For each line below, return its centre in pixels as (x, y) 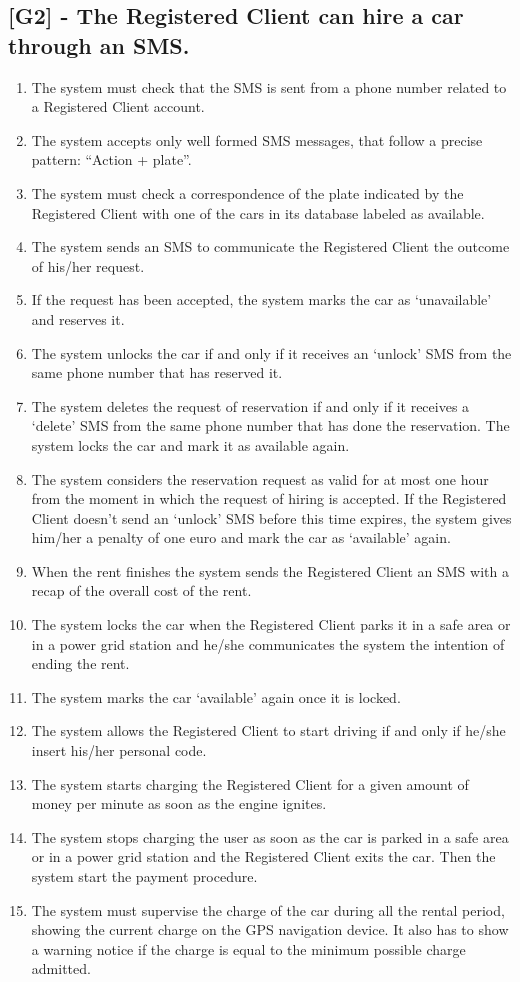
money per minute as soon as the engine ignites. (179, 803)
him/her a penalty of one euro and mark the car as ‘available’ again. (241, 537)
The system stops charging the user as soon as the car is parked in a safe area (270, 836)
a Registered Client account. (118, 106)
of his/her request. (88, 265)
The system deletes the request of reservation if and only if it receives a (250, 405)
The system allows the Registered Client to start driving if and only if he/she (268, 730)
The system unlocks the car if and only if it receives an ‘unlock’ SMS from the (271, 352)
